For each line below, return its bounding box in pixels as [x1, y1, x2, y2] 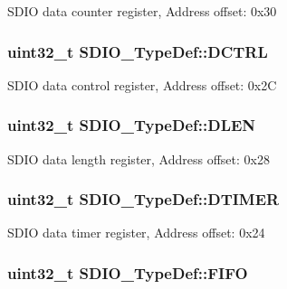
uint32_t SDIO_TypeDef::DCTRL [7, 40, 268, 62]
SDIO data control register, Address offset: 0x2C [7, 75, 277, 94]
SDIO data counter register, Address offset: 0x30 [7, 2, 277, 20]
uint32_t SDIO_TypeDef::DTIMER [7, 188, 280, 210]
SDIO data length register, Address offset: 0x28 [7, 149, 270, 168]
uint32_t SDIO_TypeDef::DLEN [7, 114, 256, 136]
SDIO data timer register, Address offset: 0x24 [7, 223, 265, 242]
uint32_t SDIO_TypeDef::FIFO [7, 261, 248, 284]
